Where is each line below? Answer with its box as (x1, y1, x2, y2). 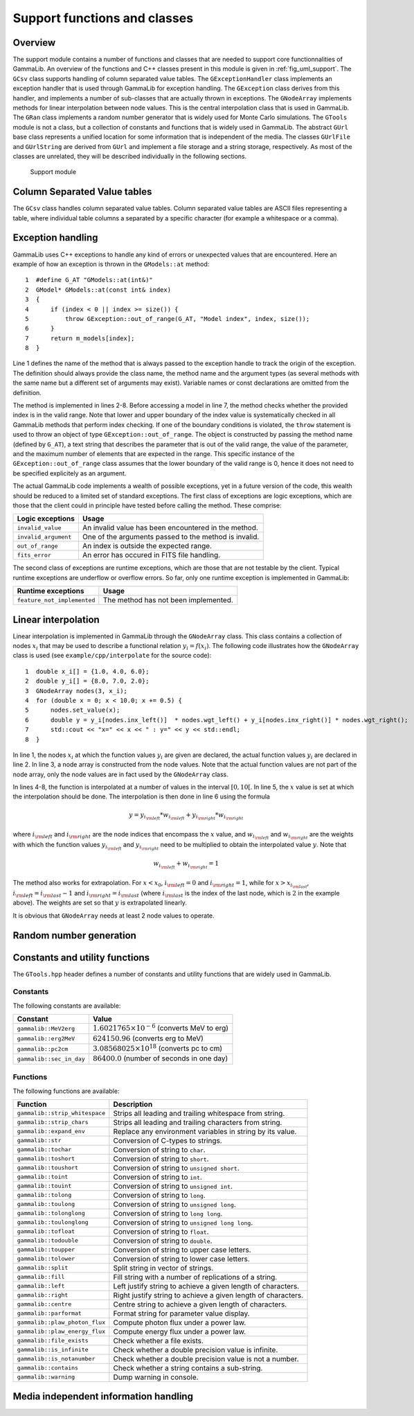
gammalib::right (17, 1291, 69, 1299)
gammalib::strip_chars (17, 1119, 89, 1126)
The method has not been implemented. (102, 595, 233, 605)
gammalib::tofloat (17, 1227, 75, 1235)
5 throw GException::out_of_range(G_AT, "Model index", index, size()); (25, 315, 310, 322)
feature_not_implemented (17, 596, 96, 604)
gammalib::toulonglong (17, 1218, 89, 1226)
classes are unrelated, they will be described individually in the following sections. (12, 152, 247, 160)
